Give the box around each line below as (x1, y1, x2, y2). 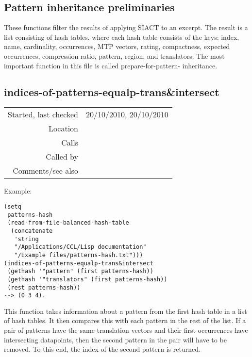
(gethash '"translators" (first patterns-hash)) (7, 276, 168, 283)
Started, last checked (8, 109, 79, 120)
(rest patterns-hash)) (7, 284, 81, 291)
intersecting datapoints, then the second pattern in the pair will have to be (4, 334, 227, 344)
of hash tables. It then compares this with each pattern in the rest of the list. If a (4, 315, 246, 325)
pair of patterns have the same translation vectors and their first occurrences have (4, 325, 248, 335)
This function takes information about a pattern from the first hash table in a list (4, 306, 247, 316)
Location (48, 123, 79, 134)
